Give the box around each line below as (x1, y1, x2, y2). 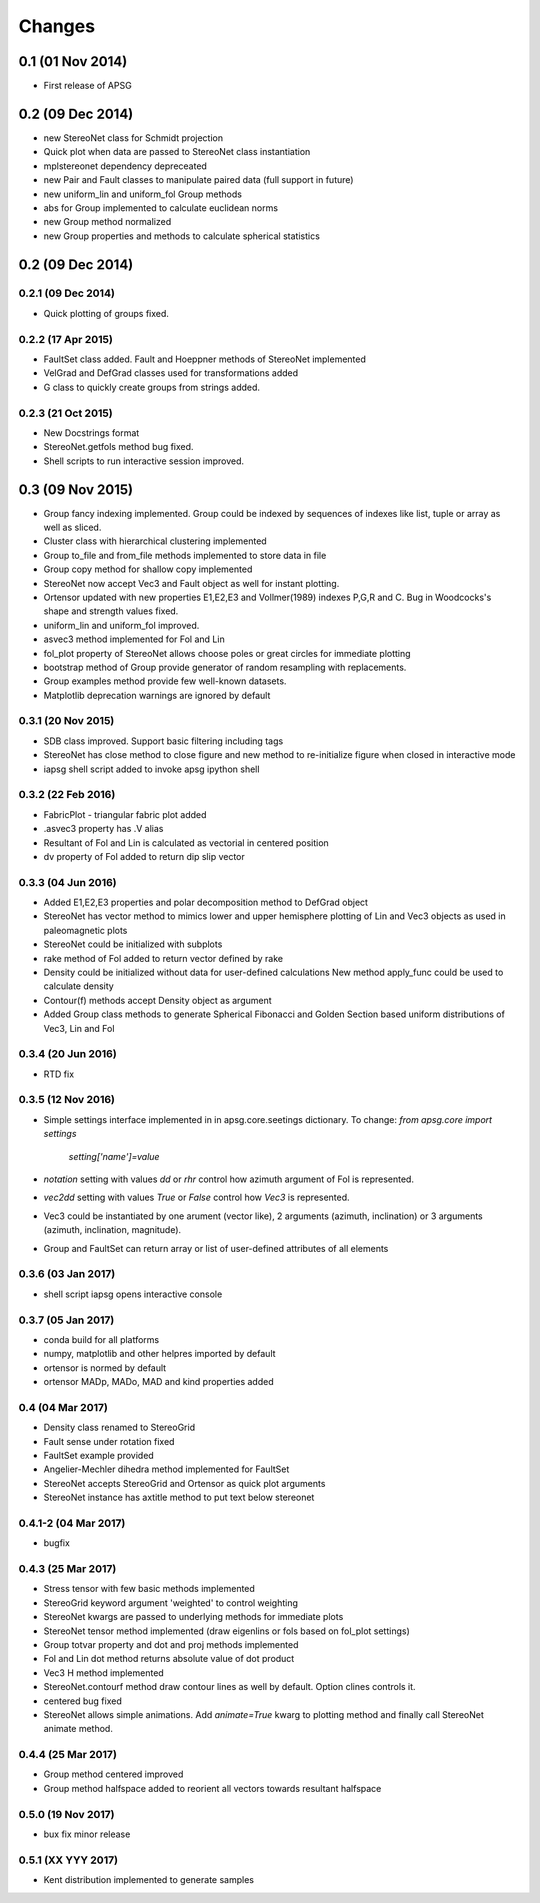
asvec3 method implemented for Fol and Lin (43, 633, 225, 645)
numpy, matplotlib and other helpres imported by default (43, 1348, 276, 1360)
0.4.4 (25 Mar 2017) (18, 1748, 117, 1762)
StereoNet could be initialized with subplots (43, 938, 223, 950)
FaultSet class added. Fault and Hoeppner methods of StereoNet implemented (43, 353, 367, 365)
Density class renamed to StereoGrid (43, 1421, 195, 1434)
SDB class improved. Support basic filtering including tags (43, 735, 284, 747)
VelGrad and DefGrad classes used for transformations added (43, 367, 299, 379)
